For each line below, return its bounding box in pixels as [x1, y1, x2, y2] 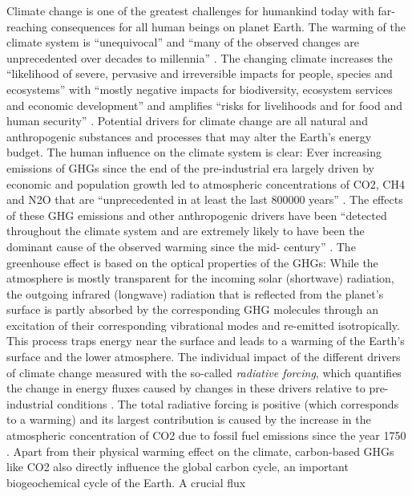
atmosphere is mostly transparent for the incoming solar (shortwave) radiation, [6, 270, 394, 287]
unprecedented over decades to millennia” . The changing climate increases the [6, 49, 393, 66]
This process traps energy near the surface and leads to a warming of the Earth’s [6, 332, 405, 349]
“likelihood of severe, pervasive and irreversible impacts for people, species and [6, 65, 393, 82]
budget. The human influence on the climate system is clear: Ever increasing [6, 144, 382, 161]
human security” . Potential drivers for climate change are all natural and [6, 112, 368, 129]
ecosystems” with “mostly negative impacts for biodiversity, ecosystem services [6, 80, 393, 97]
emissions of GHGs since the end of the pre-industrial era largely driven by [6, 159, 374, 176]
